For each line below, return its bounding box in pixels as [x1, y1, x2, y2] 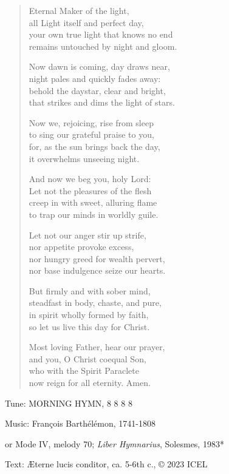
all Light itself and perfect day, [29, 16, 144, 29]
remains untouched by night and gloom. [29, 39, 177, 52]
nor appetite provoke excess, [29, 240, 134, 253]
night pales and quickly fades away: [29, 72, 161, 84]
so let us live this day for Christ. [29, 320, 150, 333]
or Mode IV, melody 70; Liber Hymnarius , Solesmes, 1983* [5, 437, 224, 450]
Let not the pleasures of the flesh [29, 184, 152, 197]
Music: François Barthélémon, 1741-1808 [5, 417, 156, 430]
